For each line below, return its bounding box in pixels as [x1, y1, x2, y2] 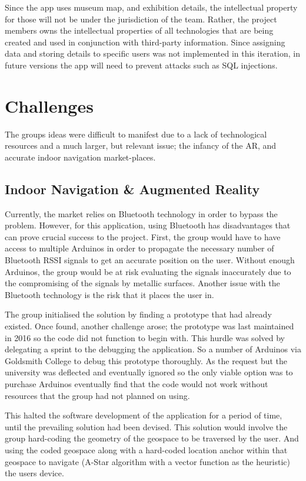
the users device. [5, 467, 64, 479]
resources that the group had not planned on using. [5, 389, 190, 401]
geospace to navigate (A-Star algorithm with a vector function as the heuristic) [5, 455, 290, 467]
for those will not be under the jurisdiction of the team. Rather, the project [5, 12, 277, 25]
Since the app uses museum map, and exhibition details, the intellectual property [5, 1, 298, 13]
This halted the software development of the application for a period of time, [5, 409, 282, 421]
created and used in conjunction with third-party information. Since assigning [5, 35, 285, 48]
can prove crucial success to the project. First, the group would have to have [5, 230, 281, 243]
